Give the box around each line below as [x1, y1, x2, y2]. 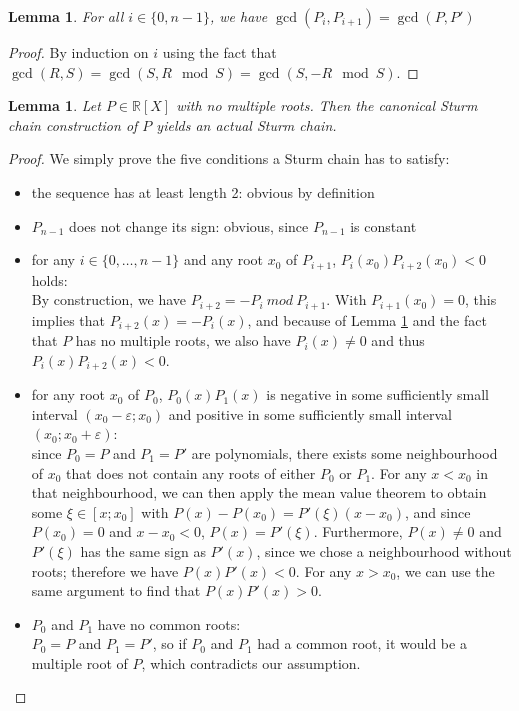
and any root [184, 249, 264, 270]
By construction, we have [31, 289, 187, 310]
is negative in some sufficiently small [266, 384, 489, 405]
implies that [31, 309, 105, 330]
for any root [31, 384, 106, 405]
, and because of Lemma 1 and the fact [247, 309, 487, 330]
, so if [152, 633, 187, 654]
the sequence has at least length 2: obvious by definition [31, 181, 375, 202]
